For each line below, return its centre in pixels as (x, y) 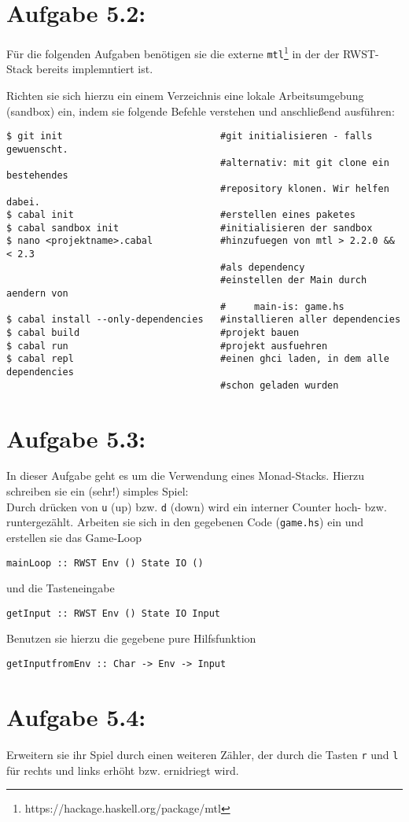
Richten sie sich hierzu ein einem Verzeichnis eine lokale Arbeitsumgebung (185, 96)
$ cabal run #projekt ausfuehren (167, 346)
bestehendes (37, 176)
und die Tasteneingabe (61, 588)
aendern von (37, 294)
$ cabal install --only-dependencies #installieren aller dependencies (204, 320)
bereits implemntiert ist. (95, 69)
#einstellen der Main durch (294, 280)
